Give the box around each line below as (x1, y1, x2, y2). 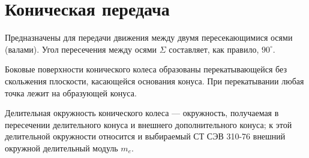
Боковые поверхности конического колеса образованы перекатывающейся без (5, 63, 287, 75)
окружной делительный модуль (5, 141, 118, 154)
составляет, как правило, (169, 42, 259, 55)
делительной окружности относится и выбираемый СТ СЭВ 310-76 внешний (5, 130, 286, 142)
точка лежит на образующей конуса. (5, 86, 137, 99)
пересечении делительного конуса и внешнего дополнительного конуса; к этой (5, 118, 292, 130)
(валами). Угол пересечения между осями (5, 42, 157, 55)
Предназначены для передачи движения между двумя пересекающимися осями (5, 31, 293, 44)
